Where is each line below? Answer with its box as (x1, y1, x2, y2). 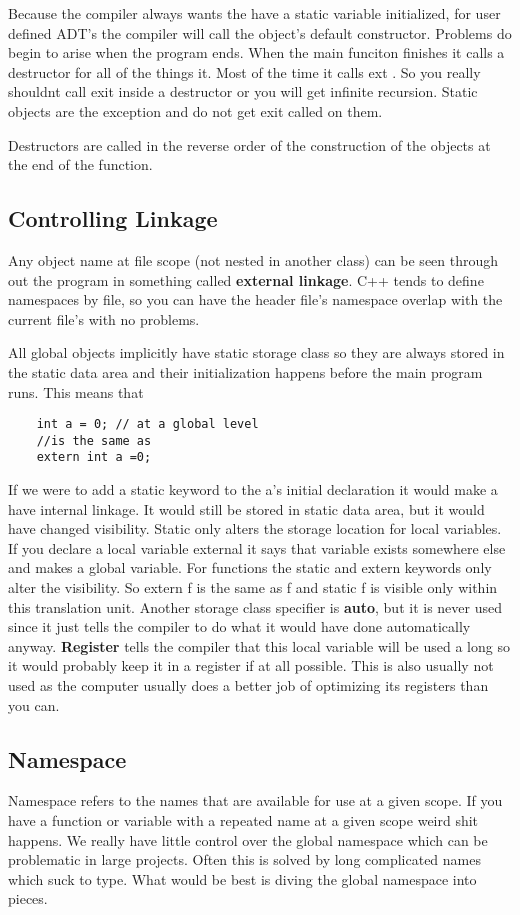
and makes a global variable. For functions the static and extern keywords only (8, 557, 492, 578)
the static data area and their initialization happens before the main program (8, 361, 483, 382)
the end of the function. (8, 154, 153, 175)
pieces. (8, 888, 48, 909)
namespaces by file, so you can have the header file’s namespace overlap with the (8, 289, 503, 310)
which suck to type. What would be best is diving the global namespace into (8, 868, 477, 889)
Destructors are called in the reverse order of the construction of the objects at (8, 134, 491, 155)
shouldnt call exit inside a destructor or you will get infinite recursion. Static (8, 81, 478, 102)
